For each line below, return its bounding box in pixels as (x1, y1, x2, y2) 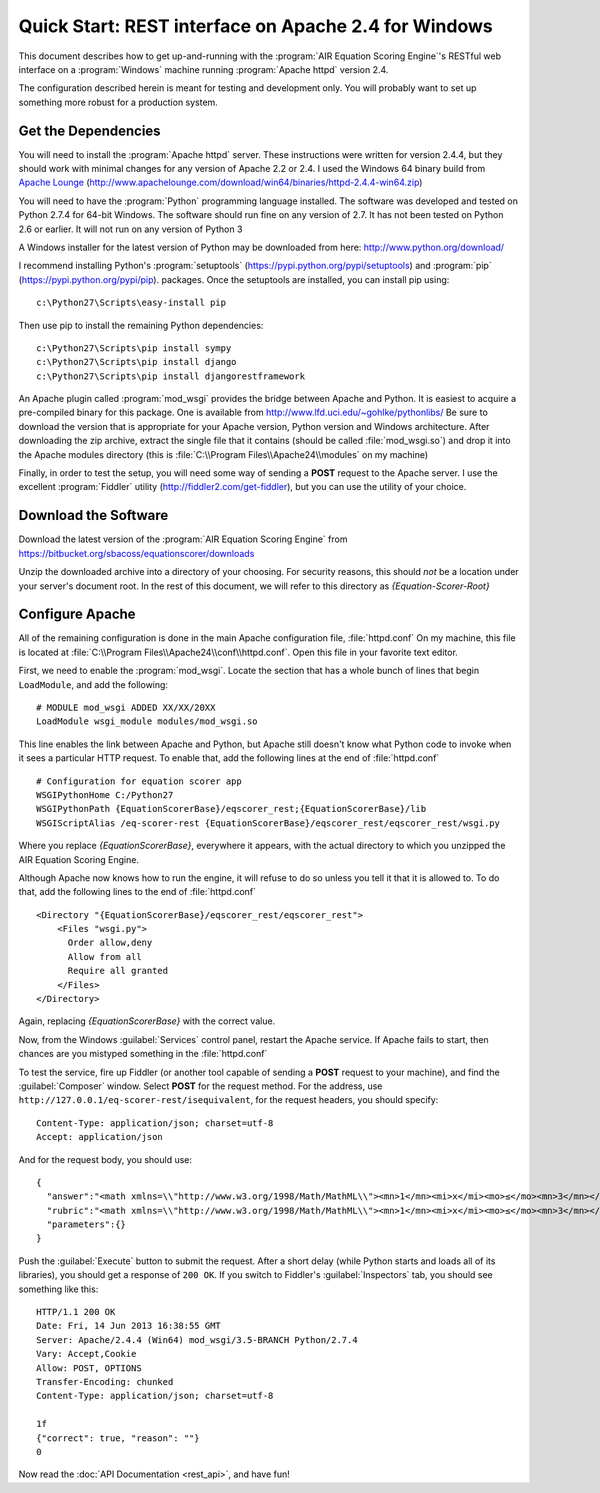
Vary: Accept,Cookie (36, 1348, 137, 1360)
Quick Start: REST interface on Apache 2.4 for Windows (18, 15, 494, 37)
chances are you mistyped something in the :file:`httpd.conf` (18, 1048, 268, 1060)
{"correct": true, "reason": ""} (36, 1432, 200, 1444)
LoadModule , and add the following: (18, 678, 169, 690)
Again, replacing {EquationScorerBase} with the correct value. (18, 1015, 276, 1027)
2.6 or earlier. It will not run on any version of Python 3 (18, 223, 243, 235)
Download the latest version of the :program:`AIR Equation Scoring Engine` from (18, 533, 348, 545)
